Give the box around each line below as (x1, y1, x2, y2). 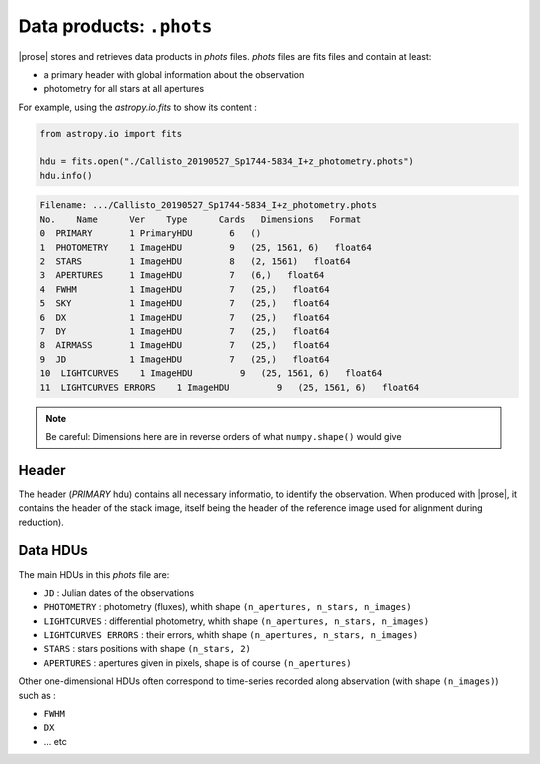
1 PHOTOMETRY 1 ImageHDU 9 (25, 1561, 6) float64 (39, 241, 372, 253)
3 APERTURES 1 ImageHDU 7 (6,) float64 (39, 270, 325, 281)
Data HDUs (18, 542, 89, 559)
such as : (18, 689, 57, 701)
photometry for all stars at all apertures (43, 83, 205, 95)
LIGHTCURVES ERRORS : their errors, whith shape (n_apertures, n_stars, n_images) (43, 629, 419, 641)
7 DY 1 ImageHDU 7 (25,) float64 (39, 325, 330, 337)
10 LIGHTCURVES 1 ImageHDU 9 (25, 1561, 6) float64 (39, 368, 383, 379)
